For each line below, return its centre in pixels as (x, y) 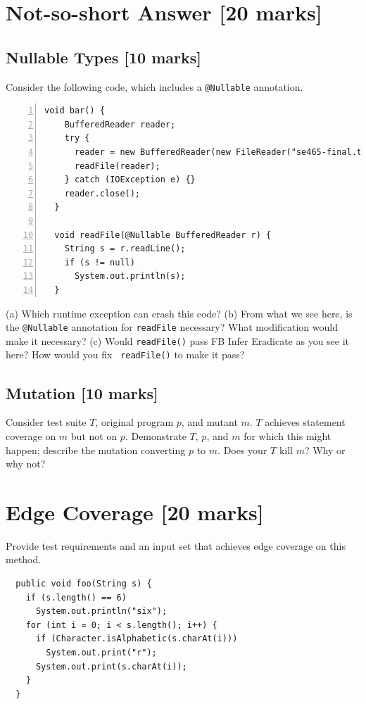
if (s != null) (100, 262)
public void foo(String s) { (84, 584)
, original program (134, 422)
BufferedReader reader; (120, 124)
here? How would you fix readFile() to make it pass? (125, 354)
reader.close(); (102, 193)
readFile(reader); (117, 166)
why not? (26, 464)
